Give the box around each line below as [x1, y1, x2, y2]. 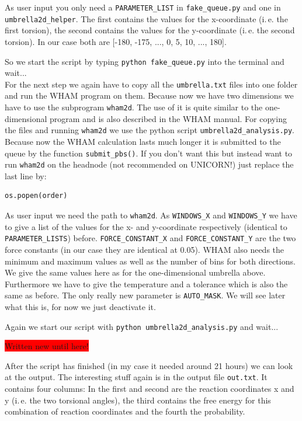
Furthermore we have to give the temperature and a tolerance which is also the [5, 277, 288, 290]
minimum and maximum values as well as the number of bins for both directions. [5, 255, 296, 267]
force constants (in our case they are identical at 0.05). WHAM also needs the [5, 243, 284, 255]
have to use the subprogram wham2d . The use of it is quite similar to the [5, 101, 263, 113]
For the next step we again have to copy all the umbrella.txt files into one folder [5, 78, 298, 90]
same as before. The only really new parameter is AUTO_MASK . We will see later [5, 289, 286, 301]
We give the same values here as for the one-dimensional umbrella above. [5, 266, 266, 279]
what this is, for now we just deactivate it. [5, 300, 156, 312]
